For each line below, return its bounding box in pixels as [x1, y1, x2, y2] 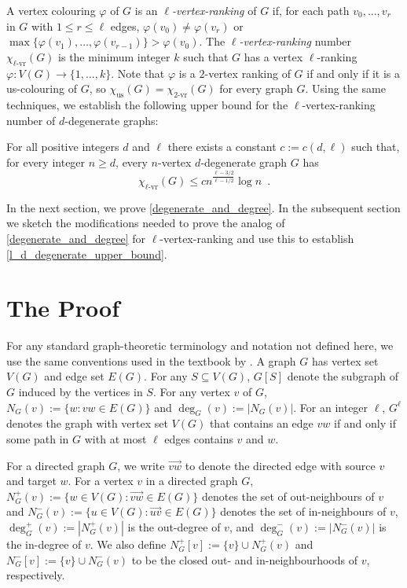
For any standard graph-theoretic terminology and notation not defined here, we [6, 337, 394, 354]
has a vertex [244, 48, 303, 64]
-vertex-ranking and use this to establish [159, 230, 354, 246]
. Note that [111, 64, 165, 81]
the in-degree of [6, 536, 82, 553]
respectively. [6, 567, 65, 583]
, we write [117, 457, 165, 473]
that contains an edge [209, 415, 313, 432]
